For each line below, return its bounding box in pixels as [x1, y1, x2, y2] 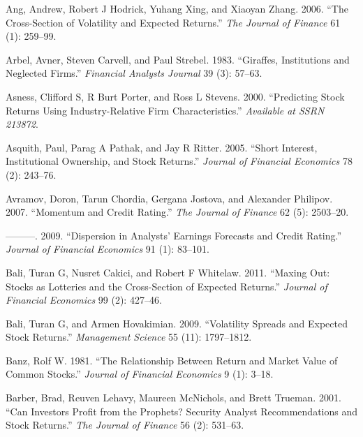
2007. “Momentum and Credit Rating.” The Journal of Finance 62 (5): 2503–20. [6, 205, 349, 219]
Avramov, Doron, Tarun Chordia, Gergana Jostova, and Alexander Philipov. [6, 191, 333, 205]
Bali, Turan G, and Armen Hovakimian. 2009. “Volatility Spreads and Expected [6, 316, 348, 330]
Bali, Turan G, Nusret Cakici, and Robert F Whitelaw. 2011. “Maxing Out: [6, 265, 330, 279]
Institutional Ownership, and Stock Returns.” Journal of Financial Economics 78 [6, 154, 353, 168]
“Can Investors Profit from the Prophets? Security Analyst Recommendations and [6, 403, 357, 418]
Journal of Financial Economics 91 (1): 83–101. [6, 242, 209, 256]
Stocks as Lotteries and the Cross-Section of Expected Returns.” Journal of [6, 279, 327, 293]
